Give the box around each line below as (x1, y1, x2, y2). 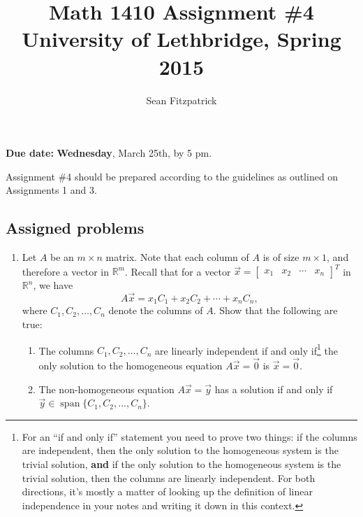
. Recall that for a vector (124, 264, 231, 278)
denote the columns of (108, 303, 203, 318)
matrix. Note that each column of (105, 250, 249, 264)
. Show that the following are (213, 303, 338, 318)
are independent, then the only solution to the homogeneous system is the (22, 443, 339, 458)
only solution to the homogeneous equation (38, 358, 223, 373)
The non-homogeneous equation (38, 381, 175, 396)
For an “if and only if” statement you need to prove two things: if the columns (22, 429, 357, 444)
